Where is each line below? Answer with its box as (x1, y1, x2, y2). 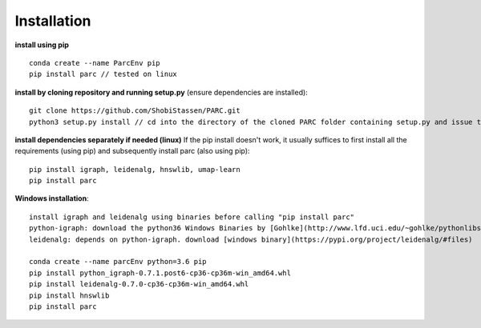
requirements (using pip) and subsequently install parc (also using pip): (14, 146, 250, 156)
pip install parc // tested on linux (29, 70, 178, 79)
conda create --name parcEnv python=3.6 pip (29, 257, 208, 266)
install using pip (14, 40, 70, 50)
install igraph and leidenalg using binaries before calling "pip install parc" (29, 212, 355, 222)
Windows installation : (14, 194, 89, 203)
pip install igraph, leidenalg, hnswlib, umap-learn (29, 165, 240, 174)
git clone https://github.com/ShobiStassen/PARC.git (29, 106, 240, 115)
